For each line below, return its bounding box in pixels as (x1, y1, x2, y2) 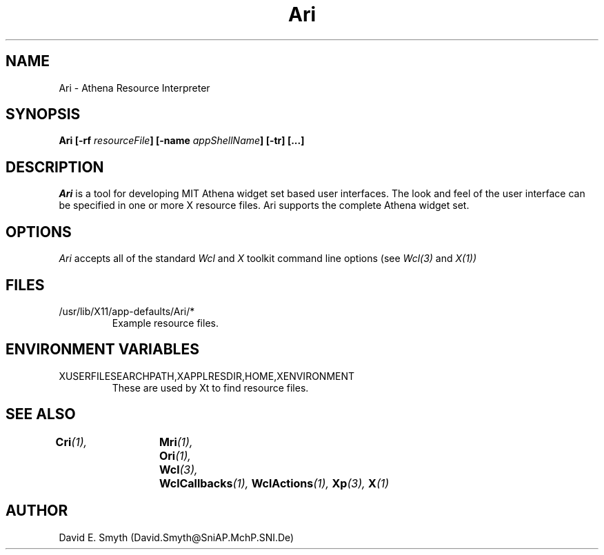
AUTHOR (6, 502, 68, 520)
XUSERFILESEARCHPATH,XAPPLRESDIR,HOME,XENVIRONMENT (59, 370, 355, 382)
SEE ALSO (6, 405, 76, 423)
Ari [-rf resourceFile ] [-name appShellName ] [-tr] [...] (59, 134, 305, 147)
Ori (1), (159, 448, 191, 463)
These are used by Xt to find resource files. (112, 381, 309, 394)
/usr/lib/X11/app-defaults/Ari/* (59, 305, 195, 317)
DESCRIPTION (6, 158, 104, 176)
